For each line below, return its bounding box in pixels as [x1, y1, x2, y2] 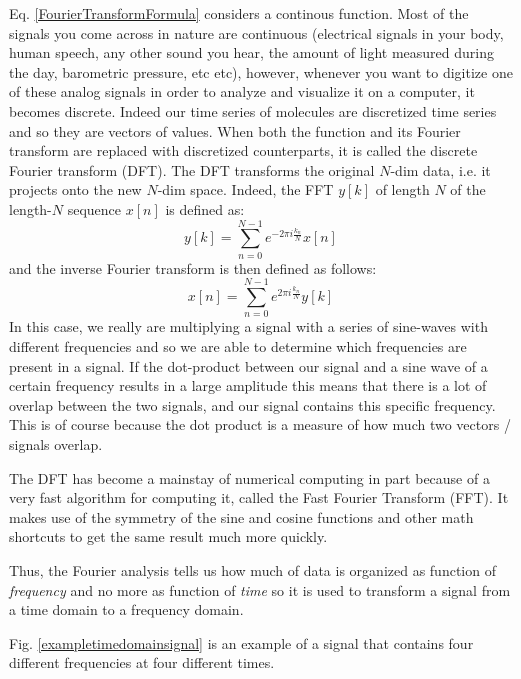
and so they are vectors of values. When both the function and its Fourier [9, 120, 461, 141]
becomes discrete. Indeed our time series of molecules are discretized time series [9, 100, 497, 121]
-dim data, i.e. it [390, 159, 491, 180]
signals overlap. [9, 433, 103, 454]
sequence [67, 198, 122, 219]
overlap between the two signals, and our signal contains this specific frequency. [9, 394, 496, 415]
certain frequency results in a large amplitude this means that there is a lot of [9, 375, 487, 396]
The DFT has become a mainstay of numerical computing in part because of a [9, 467, 490, 488]
